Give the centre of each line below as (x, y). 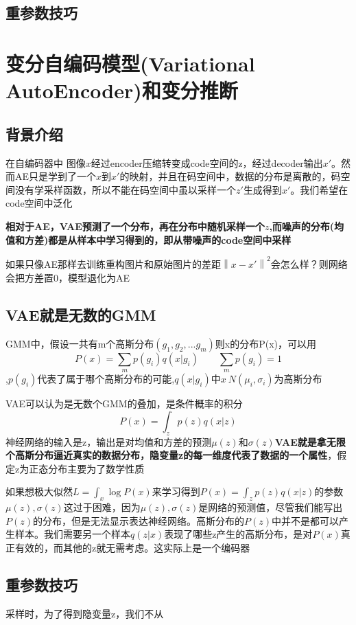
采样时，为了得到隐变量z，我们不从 (85, 613)
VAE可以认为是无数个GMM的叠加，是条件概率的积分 (124, 404)
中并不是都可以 (305, 520)
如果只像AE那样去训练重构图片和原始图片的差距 (114, 264)
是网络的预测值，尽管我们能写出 (271, 507)
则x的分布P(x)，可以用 (266, 343)
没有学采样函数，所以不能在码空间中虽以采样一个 (125, 189)
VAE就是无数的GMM (81, 314)
